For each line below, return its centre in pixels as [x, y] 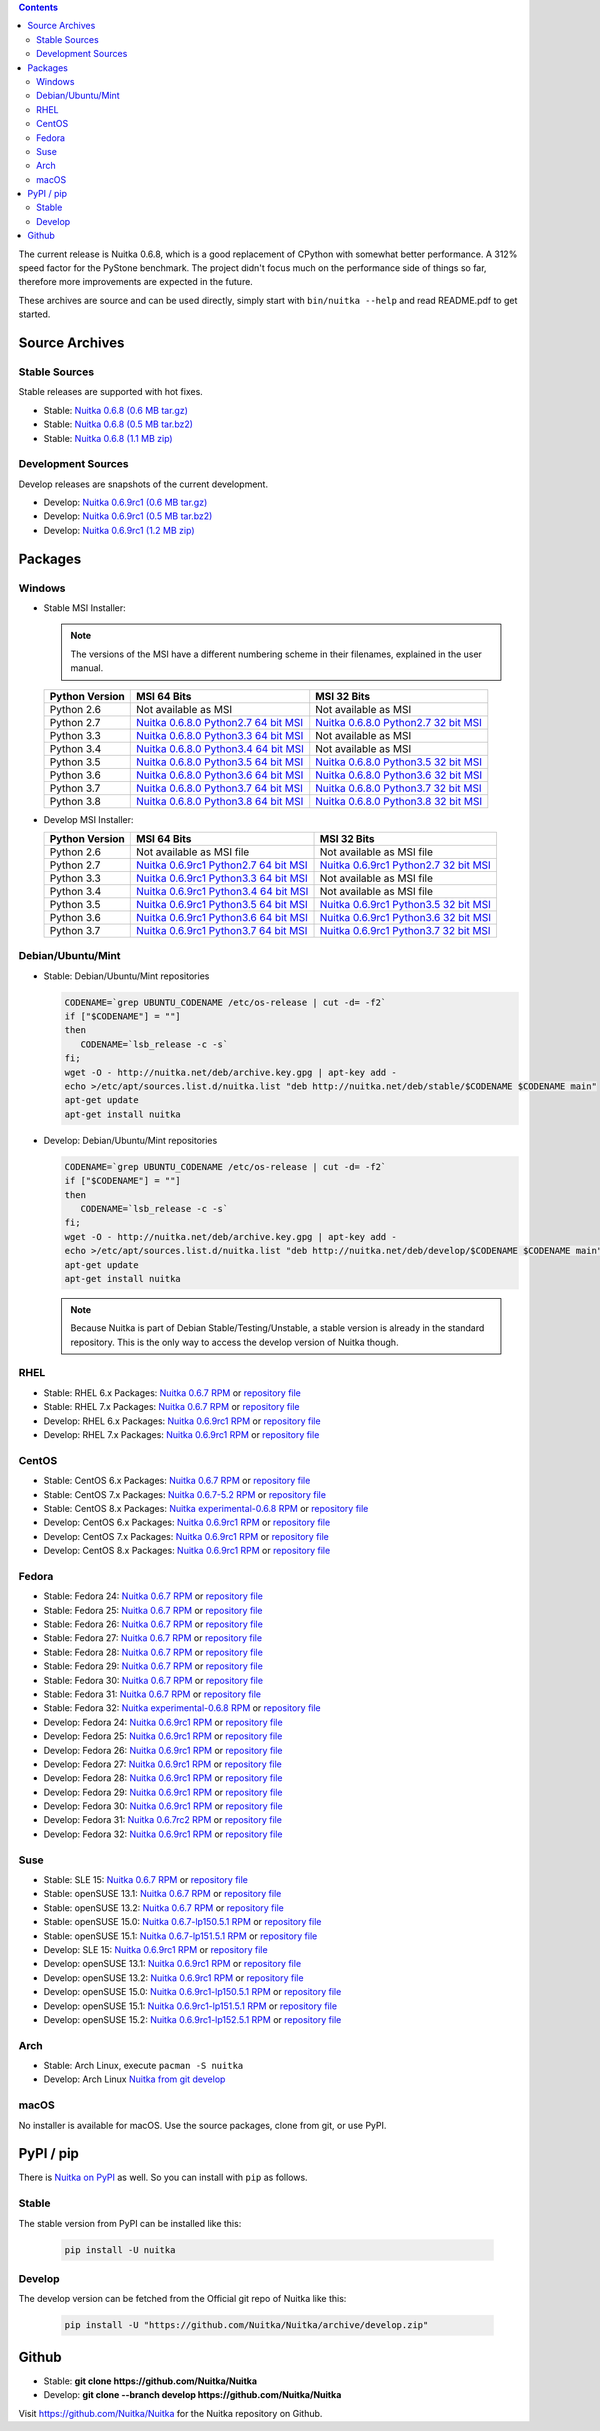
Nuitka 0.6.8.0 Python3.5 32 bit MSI [398, 762]
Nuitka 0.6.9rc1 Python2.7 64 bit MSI [221, 865]
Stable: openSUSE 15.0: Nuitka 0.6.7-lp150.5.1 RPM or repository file [182, 1922]
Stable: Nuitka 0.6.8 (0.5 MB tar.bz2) [118, 424]
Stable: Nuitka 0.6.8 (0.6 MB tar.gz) [116, 410]
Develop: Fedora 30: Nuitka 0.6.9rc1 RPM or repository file [163, 1806]
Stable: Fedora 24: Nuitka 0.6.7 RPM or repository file [153, 1596]
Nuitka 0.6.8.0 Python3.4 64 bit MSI [220, 748]
